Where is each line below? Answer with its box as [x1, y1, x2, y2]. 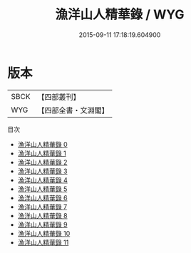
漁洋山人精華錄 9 [17, 220, 68, 229]
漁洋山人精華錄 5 [17, 185, 68, 193]
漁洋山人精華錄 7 [17, 202, 68, 211]
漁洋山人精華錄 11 [17, 238, 69, 247]
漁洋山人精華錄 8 [17, 211, 68, 220]
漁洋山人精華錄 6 [17, 193, 68, 202]
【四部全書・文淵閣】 [37, 105, 109, 115]
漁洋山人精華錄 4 [17, 175, 68, 184]
